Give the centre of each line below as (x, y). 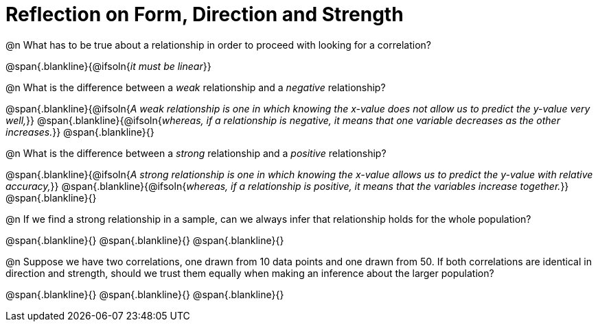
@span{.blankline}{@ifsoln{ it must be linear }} (108, 66)
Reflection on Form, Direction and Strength (205, 14)
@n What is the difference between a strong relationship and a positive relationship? (196, 153)
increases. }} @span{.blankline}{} (80, 132)
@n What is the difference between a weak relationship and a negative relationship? (196, 87)
